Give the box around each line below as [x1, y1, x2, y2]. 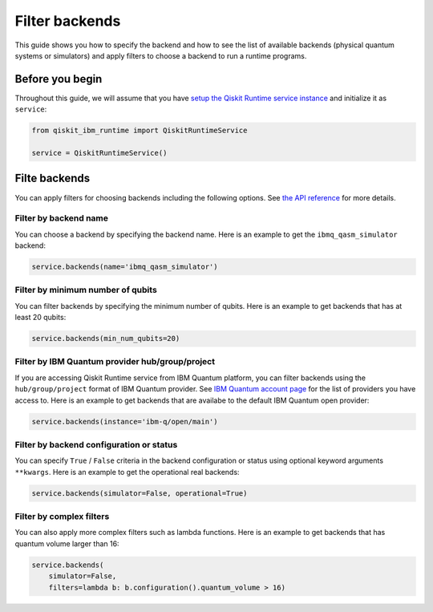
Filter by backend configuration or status [14, 439, 178, 450]
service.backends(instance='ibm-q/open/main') [31, 417, 218, 426]
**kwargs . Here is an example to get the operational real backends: [14, 467, 240, 476]
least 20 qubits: [14, 313, 67, 322]
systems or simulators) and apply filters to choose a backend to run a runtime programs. [14, 51, 307, 60]
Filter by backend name [14, 213, 108, 224]
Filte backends [14, 172, 91, 185]
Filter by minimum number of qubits [14, 285, 158, 296]
